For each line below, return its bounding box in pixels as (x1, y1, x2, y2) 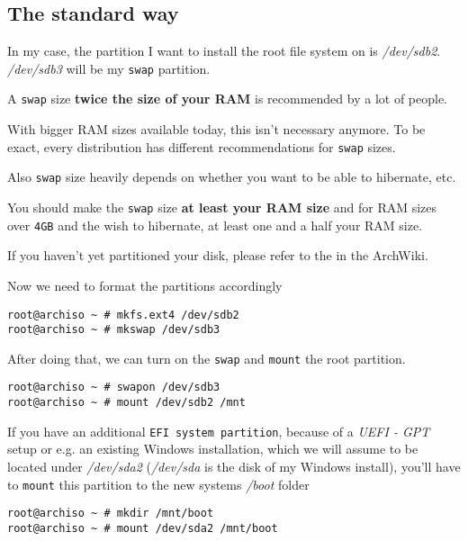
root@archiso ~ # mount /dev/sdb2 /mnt (7, 396, 246, 410)
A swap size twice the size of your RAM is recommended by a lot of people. (7, 89, 448, 108)
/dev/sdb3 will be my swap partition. (7, 59, 211, 77)
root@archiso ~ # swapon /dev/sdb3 (7, 381, 220, 394)
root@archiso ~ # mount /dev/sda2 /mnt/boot (7, 521, 278, 535)
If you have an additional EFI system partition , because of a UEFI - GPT (7, 421, 430, 440)
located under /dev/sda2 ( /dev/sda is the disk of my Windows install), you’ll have (7, 457, 461, 476)
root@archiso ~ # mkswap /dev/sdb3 (7, 323, 220, 337)
